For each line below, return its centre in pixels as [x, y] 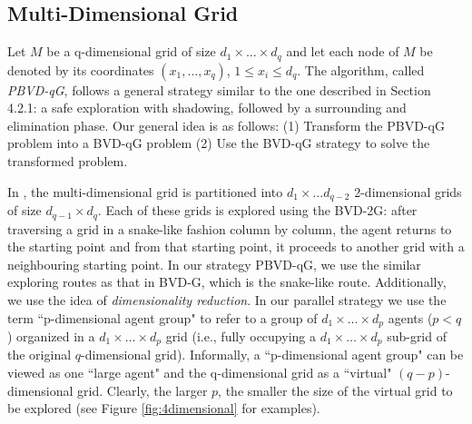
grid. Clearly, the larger [143, 390]
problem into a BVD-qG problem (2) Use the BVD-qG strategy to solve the [219, 143]
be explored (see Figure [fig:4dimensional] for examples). [164, 408]
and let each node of [343, 51]
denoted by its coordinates [81, 69]
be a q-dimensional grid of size [131, 51]
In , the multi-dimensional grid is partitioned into [145, 191]
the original [39, 355]
